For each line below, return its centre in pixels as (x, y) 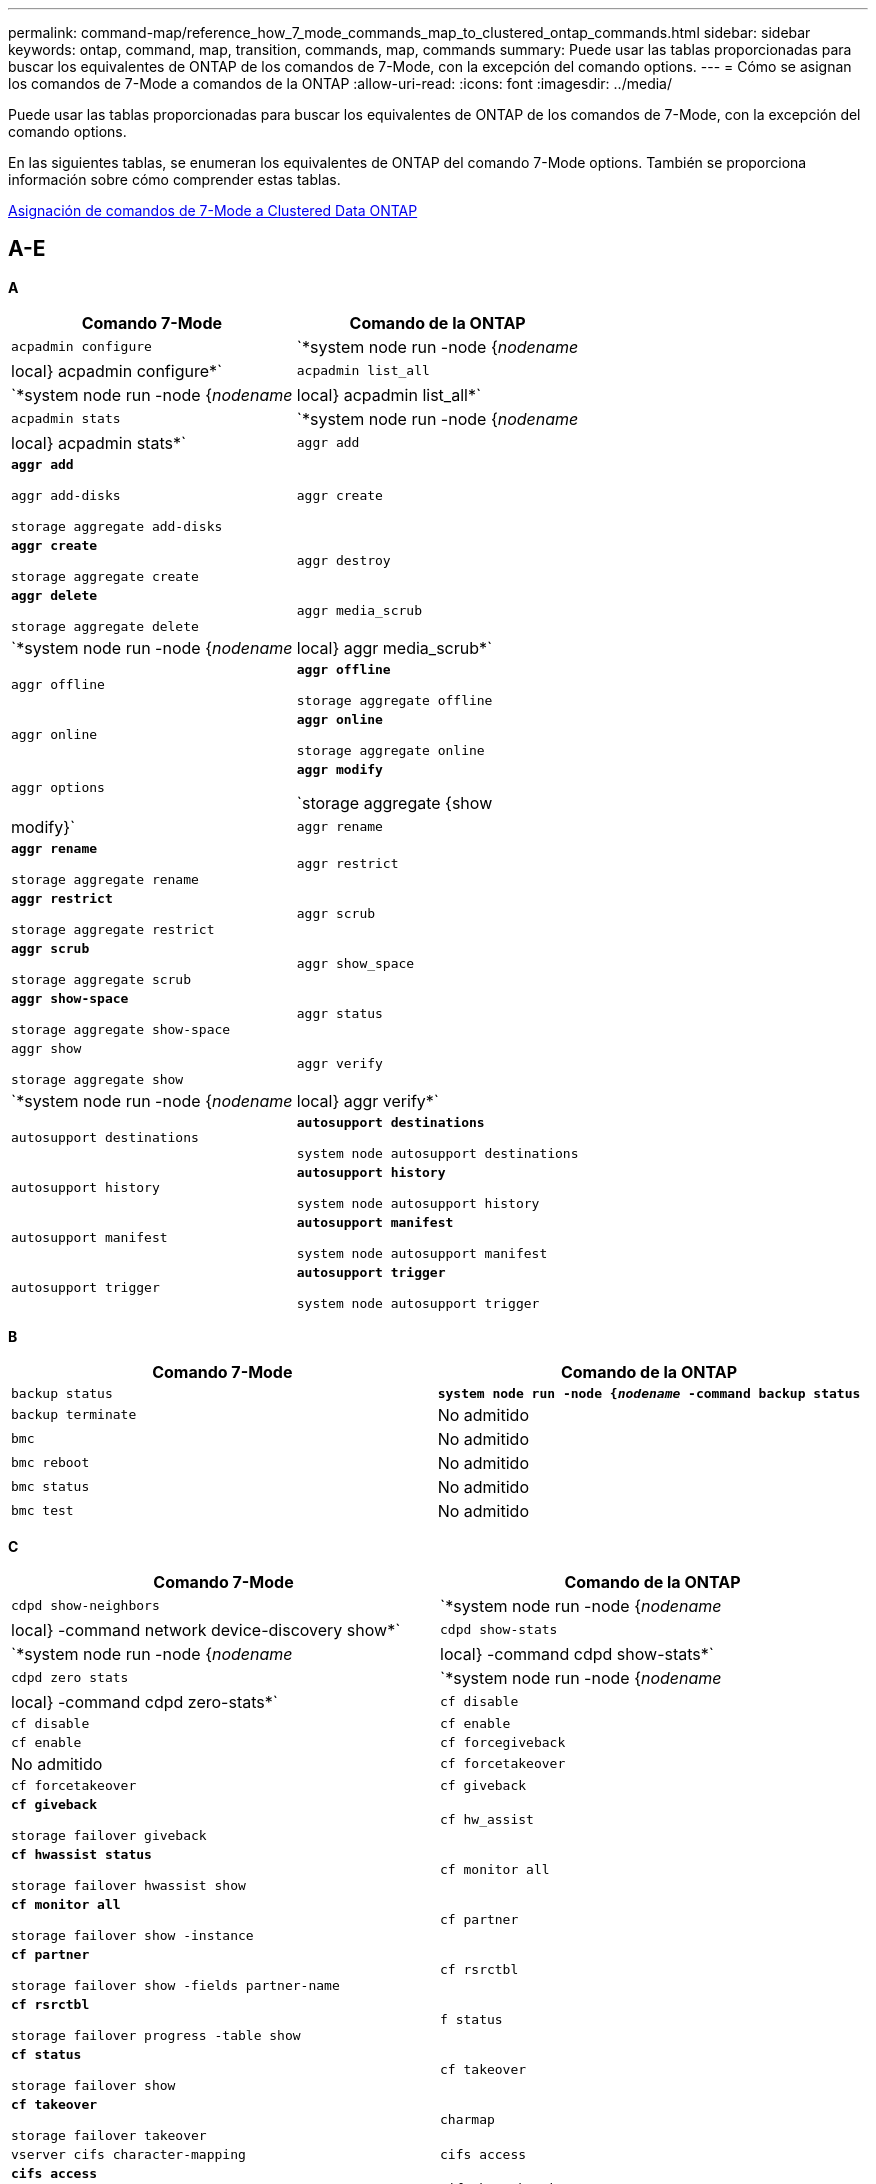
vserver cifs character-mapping (128, 2154)
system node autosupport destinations (437, 1153)
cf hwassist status (81, 1854)
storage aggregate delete (105, 626)
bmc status (50, 1487)
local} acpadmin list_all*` (389, 394)
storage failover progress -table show (156, 2035)
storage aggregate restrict (113, 929)
